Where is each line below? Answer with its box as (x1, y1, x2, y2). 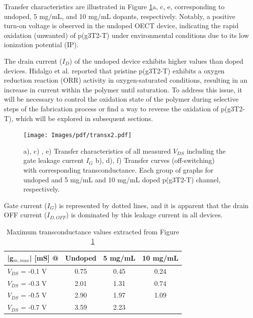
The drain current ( (4, 55, 62, 66)
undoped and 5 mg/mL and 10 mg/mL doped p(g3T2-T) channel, (23, 174, 221, 184)
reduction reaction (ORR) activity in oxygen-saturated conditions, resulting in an (4, 75, 248, 85)
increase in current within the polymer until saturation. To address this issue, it (4, 84, 242, 94)
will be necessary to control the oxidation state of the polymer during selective (4, 94, 239, 104)
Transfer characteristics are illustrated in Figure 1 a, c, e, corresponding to (4, 1, 225, 11)
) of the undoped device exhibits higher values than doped (69, 55, 244, 66)
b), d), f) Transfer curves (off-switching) (95, 155, 215, 165)
